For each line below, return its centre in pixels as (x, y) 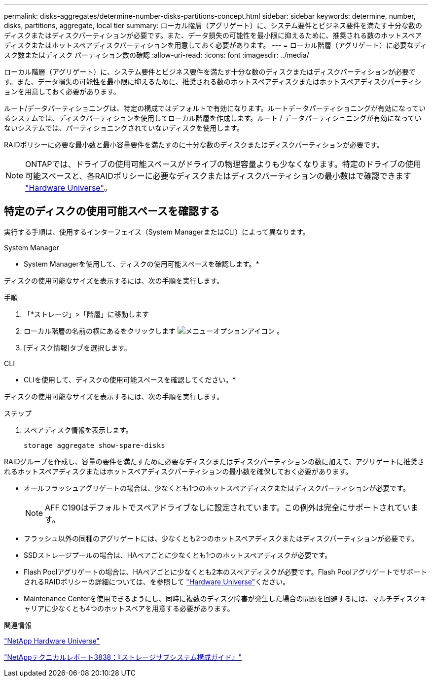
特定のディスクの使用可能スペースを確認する (112, 211)
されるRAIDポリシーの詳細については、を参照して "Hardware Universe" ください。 (157, 581)
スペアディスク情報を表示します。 (78, 430)
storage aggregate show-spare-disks (94, 445)
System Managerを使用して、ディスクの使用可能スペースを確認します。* (142, 264)
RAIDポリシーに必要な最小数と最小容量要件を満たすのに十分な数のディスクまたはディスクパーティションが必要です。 (194, 145)
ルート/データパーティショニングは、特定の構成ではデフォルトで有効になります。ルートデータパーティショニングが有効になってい (215, 108)
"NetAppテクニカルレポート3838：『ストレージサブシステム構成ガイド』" (123, 657)
